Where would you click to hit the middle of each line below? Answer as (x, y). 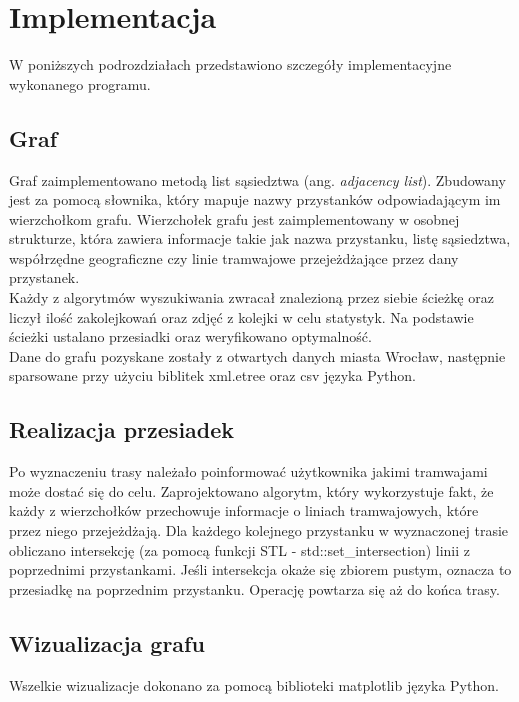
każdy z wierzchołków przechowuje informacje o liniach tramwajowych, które (244, 510)
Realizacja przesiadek (122, 429)
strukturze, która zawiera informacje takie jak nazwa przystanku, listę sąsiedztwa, (260, 238)
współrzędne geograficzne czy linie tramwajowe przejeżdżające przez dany (234, 257)
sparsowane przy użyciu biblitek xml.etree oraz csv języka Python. (212, 375)
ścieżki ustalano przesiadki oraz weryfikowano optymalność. (190, 336)
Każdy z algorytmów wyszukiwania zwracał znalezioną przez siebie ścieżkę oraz (251, 297)
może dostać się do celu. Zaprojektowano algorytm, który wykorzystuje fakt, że (251, 490)
